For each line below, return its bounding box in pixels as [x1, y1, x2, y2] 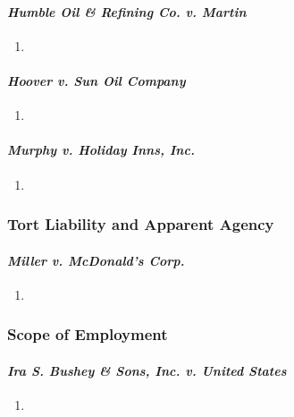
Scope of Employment [7, 323, 168, 345]
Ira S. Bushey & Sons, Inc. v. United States [7, 361, 287, 379]
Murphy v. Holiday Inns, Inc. [7, 140, 195, 159]
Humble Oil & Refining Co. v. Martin [7, 2, 247, 21]
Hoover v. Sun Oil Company [7, 71, 186, 89]
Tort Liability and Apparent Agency [7, 213, 274, 235]
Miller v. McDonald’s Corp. [7, 251, 185, 269]
